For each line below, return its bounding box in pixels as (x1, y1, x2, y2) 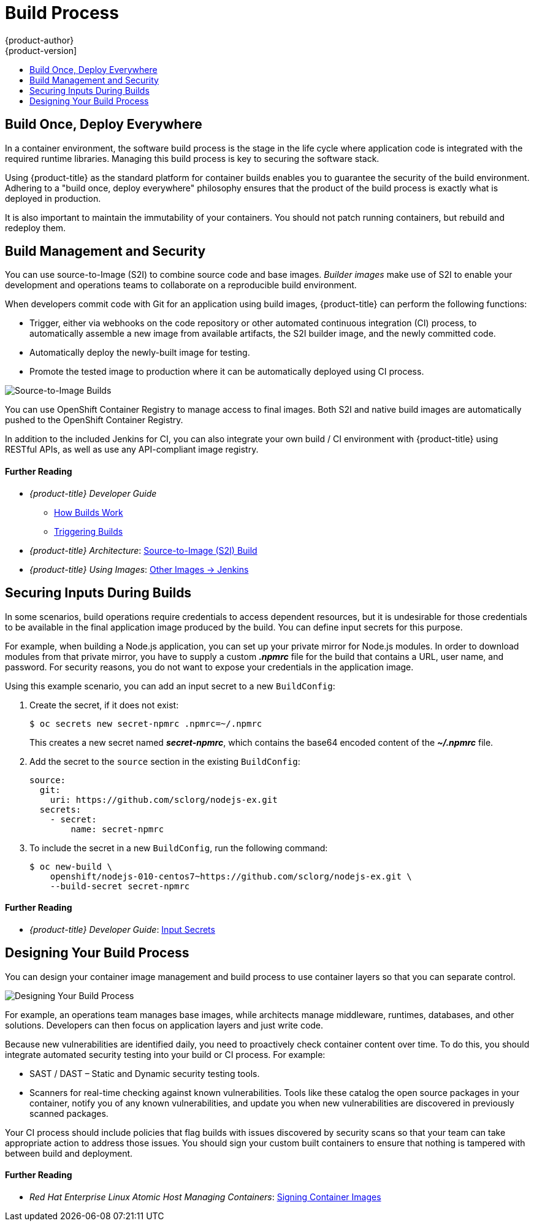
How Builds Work (54, 507, 123, 518)
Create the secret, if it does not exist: (29, 699, 179, 710)
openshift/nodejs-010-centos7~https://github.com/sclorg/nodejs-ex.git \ (50, 871, 412, 881)
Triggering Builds (54, 526, 123, 537)
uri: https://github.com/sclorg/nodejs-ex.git (50, 794, 278, 805)
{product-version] (5, 45, 77, 56)
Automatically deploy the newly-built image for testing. (29, 347, 250, 358)
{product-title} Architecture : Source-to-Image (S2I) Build (29, 545, 257, 556)
